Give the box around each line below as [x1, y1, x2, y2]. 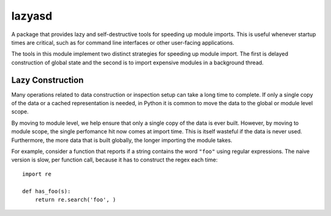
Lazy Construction [11, 75, 84, 85]
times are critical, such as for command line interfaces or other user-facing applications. [11, 39, 235, 46]
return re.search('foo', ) [34, 196, 116, 203]
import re [22, 170, 51, 177]
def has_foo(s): [22, 187, 71, 195]
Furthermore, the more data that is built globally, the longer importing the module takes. [11, 136, 233, 144]
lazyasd [11, 9, 53, 23]
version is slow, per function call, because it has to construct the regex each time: [11, 156, 218, 163]
